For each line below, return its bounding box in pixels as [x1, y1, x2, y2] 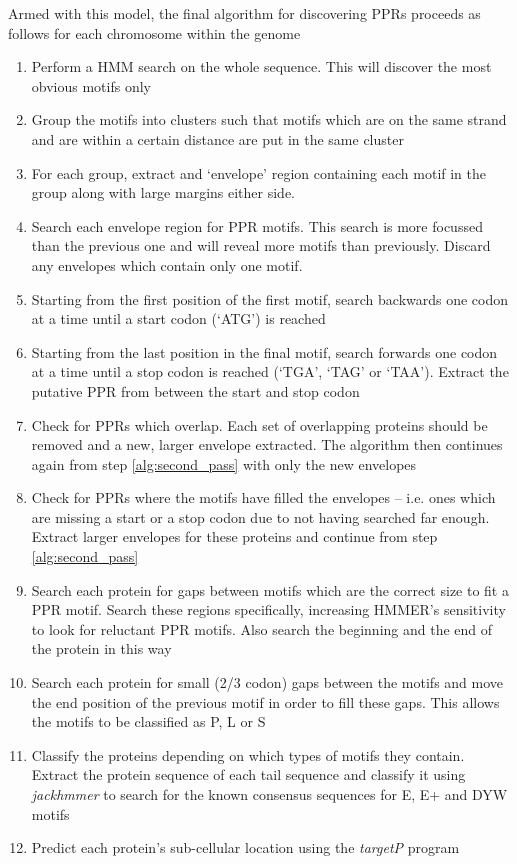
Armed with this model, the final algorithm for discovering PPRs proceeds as [8, 3, 481, 23]
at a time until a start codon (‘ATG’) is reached [31, 308, 326, 329]
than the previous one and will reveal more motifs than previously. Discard [31, 235, 491, 256]
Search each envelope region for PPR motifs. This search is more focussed [31, 215, 483, 236]
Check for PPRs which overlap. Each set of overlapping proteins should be [31, 414, 488, 435]
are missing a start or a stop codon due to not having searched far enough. [31, 506, 490, 527]
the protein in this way [31, 638, 172, 659]
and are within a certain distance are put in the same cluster [31, 128, 404, 149]
